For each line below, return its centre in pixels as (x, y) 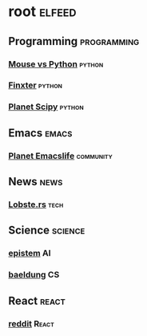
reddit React (31, 323)
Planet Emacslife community (61, 156)
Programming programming (74, 41)
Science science (47, 231)
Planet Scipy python (46, 107)
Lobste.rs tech (36, 204)
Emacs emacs (40, 133)
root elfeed (42, 12)
